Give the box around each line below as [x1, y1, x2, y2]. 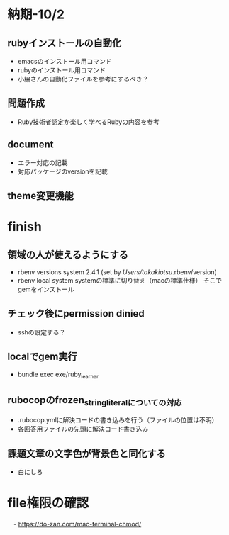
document [7, 139, 54, 151]
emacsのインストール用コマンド [17, 57, 112, 65]
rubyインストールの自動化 [7, 37, 122, 49]
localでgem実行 [7, 351, 77, 363]
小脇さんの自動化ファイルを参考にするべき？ [17, 75, 149, 83]
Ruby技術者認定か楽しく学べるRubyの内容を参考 [17, 118, 160, 126]
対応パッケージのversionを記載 [17, 167, 108, 176]
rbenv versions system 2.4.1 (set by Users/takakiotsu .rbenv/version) [17, 268, 218, 276]
